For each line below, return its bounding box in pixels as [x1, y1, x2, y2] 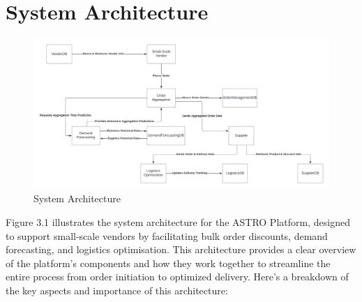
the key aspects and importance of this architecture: [6, 283, 228, 297]
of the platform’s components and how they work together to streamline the [6, 255, 331, 270]
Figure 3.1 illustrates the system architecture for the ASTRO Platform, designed [6, 215, 350, 229]
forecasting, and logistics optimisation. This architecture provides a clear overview [6, 242, 356, 257]
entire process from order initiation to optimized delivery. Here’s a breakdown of [6, 269, 349, 284]
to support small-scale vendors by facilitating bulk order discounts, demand [6, 228, 328, 243]
